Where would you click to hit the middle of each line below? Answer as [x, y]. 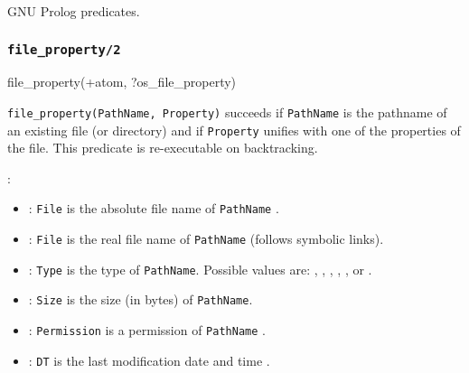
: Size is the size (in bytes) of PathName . [141, 299]
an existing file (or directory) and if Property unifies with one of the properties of [234, 130]
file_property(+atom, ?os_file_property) [122, 82]
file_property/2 [64, 49]
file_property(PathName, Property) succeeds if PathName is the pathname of [227, 112]
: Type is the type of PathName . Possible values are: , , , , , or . [200, 269]
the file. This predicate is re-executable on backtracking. [163, 148]
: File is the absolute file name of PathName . [154, 208]
